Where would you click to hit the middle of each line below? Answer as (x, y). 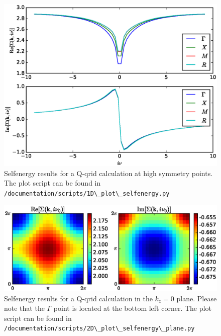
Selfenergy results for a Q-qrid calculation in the (78, 298)
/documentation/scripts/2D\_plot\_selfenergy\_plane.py (99, 329)
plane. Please (197, 298)
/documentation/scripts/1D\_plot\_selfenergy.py (87, 193)
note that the (24, 308)
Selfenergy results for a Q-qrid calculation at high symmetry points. (108, 173)
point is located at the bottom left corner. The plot (132, 308)
